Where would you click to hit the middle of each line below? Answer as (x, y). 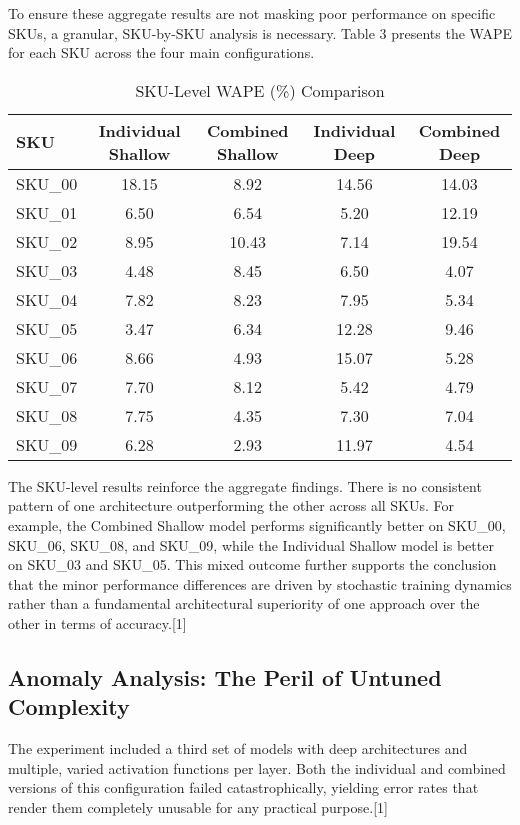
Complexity (69, 706)
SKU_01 (47, 212)
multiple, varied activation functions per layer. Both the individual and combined (257, 767)
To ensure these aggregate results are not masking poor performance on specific (252, 13)
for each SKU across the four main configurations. (161, 52)
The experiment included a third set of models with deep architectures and (238, 748)
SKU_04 (47, 299)
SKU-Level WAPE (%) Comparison (260, 90)
